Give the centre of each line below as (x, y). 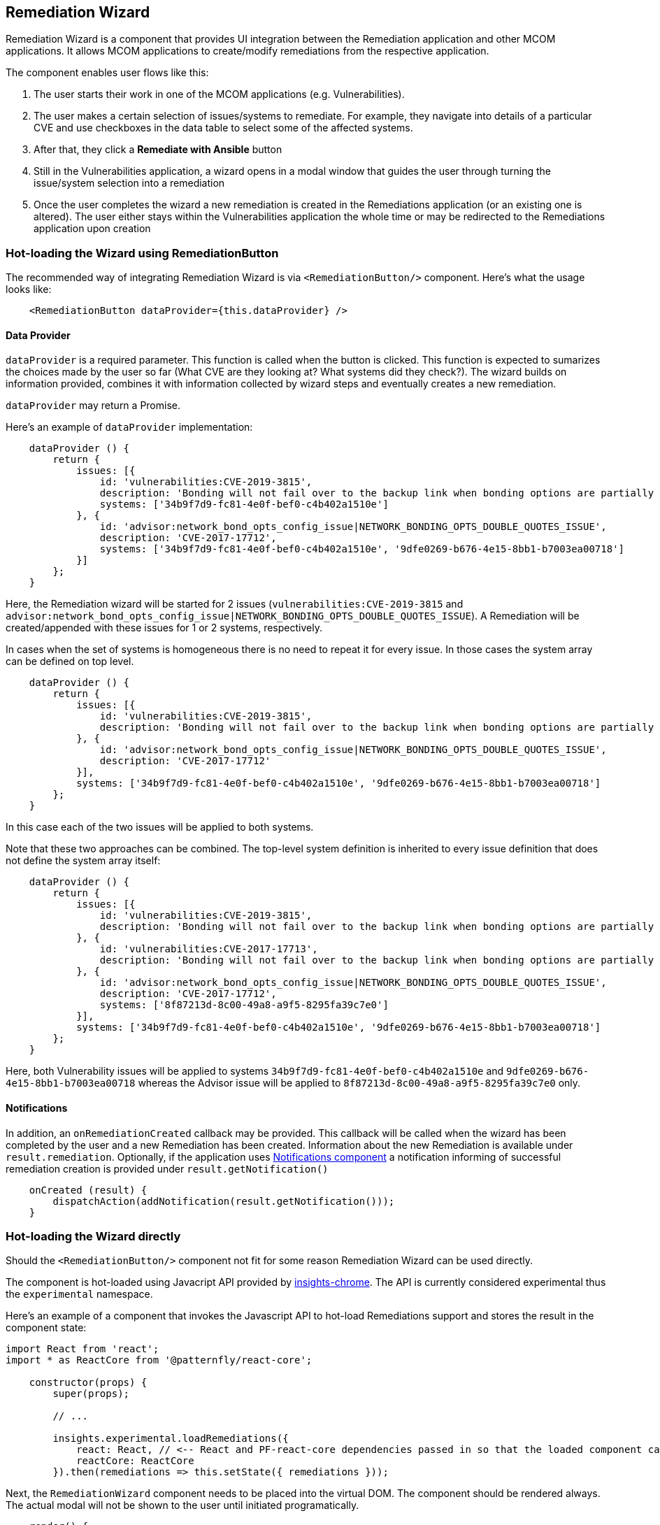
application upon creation (92, 229)
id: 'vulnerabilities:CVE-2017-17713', (209, 949)
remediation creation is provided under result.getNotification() (167, 1168)
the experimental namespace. (79, 1294)
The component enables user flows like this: (107, 73)
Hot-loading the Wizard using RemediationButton (142, 253)
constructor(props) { (88, 1383)
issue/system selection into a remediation (129, 183)
